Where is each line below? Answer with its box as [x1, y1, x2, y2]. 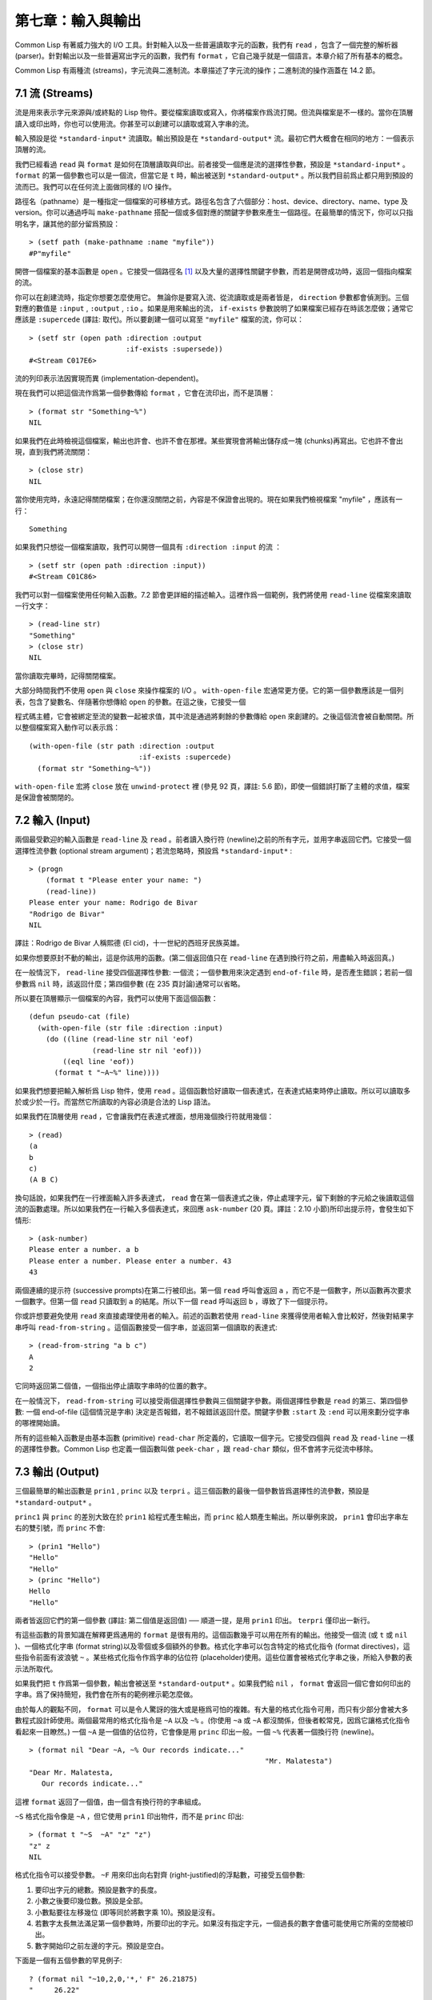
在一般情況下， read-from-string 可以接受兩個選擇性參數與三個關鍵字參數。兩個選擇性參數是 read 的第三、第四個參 [14, 1396, 409, 1406]
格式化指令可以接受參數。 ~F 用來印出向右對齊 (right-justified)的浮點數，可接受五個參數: [14, 1870, 306, 1880]
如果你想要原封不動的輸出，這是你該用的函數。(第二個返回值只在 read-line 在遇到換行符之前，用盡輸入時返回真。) [14, 953, 395, 962]
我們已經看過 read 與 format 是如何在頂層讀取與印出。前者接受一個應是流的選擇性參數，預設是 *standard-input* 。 [14, 159, 410, 169]
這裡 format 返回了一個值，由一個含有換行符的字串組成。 [14, 1797, 206, 1806]
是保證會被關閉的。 [14, 793, 78, 802]
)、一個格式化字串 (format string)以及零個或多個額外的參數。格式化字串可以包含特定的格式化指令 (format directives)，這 [14, 1641, 410, 1651]
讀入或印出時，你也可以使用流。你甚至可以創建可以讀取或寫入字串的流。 [14, 118, 254, 128]
